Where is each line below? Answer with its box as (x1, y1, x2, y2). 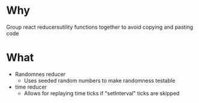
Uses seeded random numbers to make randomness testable (23, 77, 176, 84)
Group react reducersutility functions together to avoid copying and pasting (6, 23, 194, 31)
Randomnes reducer (14, 70, 66, 78)
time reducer (14, 83, 47, 90)
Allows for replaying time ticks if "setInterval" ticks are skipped (23, 89, 180, 96)
